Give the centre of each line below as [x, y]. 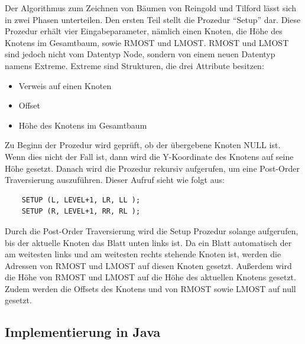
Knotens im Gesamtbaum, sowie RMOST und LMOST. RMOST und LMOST [147, 42]
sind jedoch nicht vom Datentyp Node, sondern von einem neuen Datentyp [140, 54]
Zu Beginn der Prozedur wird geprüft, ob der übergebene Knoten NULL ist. [143, 145]
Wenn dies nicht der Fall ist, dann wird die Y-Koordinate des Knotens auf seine [149, 156]
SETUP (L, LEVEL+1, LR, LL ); [81, 200]
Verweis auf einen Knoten [65, 85]
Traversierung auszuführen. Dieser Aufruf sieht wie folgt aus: [115, 180]
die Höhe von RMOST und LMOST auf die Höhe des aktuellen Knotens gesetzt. [150, 277]
